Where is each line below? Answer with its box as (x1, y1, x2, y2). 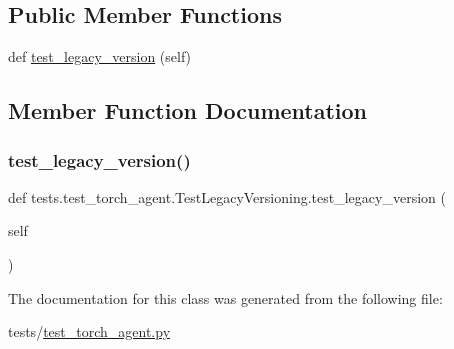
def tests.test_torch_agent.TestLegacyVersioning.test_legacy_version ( (8, 186, 446, 207)
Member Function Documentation (8, 95, 368, 126)
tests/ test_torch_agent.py (8, 321, 171, 342)
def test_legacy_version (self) (8, 46, 192, 67)
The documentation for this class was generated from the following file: (8, 287, 443, 308)
